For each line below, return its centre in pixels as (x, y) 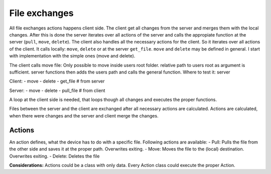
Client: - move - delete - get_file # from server (57, 81)
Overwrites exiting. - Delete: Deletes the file (54, 156)
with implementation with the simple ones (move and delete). (72, 56)
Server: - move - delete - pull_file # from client (57, 90)
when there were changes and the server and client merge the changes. (84, 115)
